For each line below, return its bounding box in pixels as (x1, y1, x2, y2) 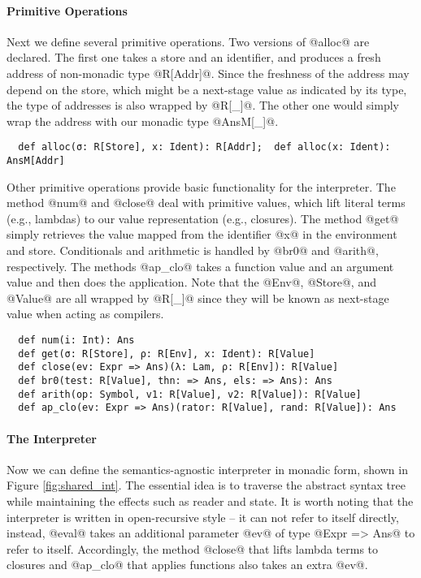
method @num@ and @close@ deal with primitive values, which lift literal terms (7, 194, 406, 211)
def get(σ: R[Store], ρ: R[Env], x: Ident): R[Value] (18, 347, 315, 360)
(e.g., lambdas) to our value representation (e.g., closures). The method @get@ (7, 209, 399, 226)
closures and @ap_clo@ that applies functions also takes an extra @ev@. (7, 556, 368, 573)
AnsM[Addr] (7, 155, 65, 167)
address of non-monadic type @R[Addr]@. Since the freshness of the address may (7, 64, 410, 81)
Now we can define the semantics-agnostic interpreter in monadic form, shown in (7, 460, 408, 477)
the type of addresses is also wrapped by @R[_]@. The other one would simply (7, 97, 399, 114)
